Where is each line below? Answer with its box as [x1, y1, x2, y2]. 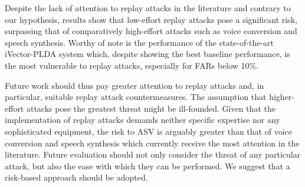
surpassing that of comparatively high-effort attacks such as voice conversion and [5, 25, 297, 37]
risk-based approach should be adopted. [5, 171, 148, 183]
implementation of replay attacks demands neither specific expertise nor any [5, 113, 280, 126]
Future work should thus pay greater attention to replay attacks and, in [5, 79, 264, 91]
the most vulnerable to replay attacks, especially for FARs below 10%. [5, 59, 259, 71]
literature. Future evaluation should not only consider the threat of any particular [5, 148, 301, 161]
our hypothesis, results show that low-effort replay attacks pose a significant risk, [5, 13, 297, 25]
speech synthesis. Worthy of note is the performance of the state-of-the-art [5, 36, 274, 48]
